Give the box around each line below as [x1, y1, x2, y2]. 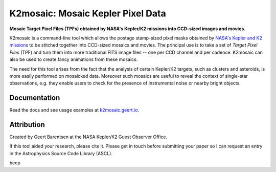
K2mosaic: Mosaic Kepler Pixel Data [9, 8, 166, 19]
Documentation [9, 94, 60, 102]
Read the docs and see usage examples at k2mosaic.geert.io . [9, 107, 140, 113]
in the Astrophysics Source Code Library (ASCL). [9, 150, 112, 156]
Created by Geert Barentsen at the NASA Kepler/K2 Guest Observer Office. [9, 134, 168, 140]
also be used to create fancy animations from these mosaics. [9, 56, 138, 62]
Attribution [9, 120, 45, 129]
